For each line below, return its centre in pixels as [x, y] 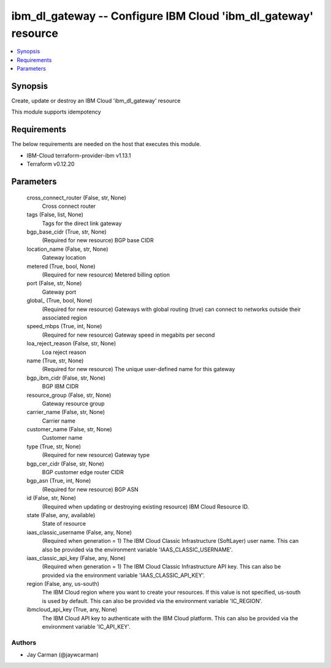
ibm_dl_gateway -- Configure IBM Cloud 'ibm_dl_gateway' [162, 16]
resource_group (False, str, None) [69, 395]
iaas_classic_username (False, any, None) [79, 532]
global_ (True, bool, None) [59, 301]
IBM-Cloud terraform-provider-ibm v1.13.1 [79, 155]
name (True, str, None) [55, 360]
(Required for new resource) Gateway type [96, 455]
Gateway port [59, 292]
